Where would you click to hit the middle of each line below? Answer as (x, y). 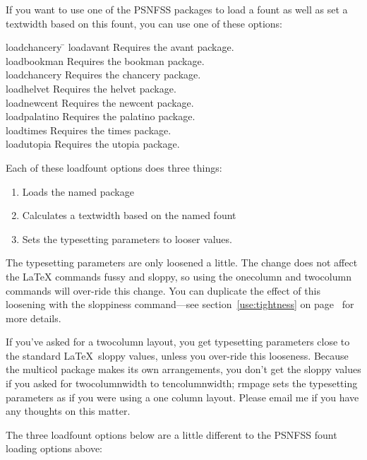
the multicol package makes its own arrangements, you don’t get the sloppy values (183, 369)
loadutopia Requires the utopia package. (93, 144)
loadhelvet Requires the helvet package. (91, 88)
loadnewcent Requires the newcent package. (100, 102)
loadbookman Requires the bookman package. (105, 60)
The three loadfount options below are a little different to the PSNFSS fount (172, 434)
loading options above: (54, 448)
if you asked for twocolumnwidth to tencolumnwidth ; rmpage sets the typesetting (182, 383)
